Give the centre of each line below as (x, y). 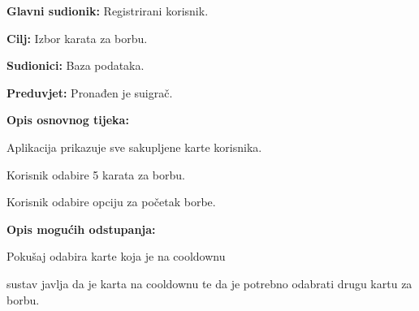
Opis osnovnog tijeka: (68, 120)
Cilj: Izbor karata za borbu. (77, 38)
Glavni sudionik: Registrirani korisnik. (108, 11)
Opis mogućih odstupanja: (81, 229)
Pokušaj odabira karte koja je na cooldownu (116, 256)
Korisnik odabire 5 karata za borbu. (96, 174)
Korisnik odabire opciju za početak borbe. (111, 202)
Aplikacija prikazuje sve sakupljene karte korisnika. (134, 147)
